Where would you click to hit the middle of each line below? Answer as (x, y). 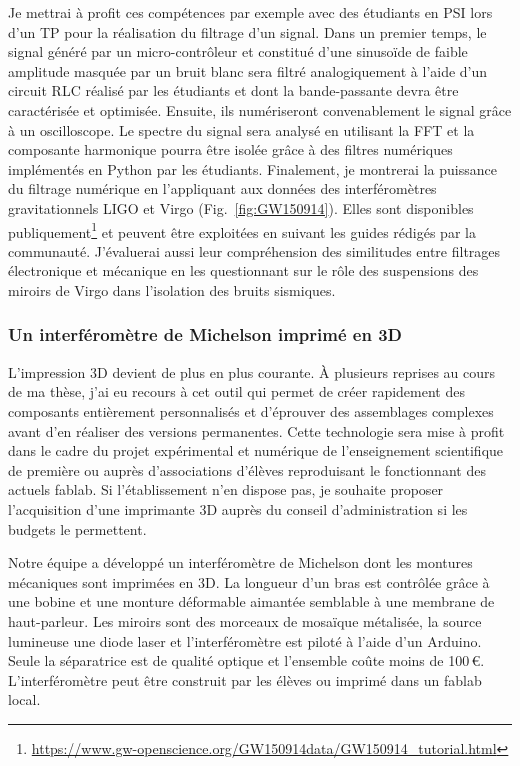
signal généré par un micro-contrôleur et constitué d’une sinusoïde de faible (238, 51)
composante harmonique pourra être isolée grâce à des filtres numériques (230, 149)
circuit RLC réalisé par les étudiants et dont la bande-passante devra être (233, 90)
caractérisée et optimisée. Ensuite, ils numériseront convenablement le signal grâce (260, 109)
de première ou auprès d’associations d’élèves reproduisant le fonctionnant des (247, 469)
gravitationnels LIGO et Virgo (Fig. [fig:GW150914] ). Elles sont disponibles (241, 207)
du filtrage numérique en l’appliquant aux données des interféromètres (222, 188)
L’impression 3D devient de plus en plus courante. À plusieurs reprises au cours (252, 371)
